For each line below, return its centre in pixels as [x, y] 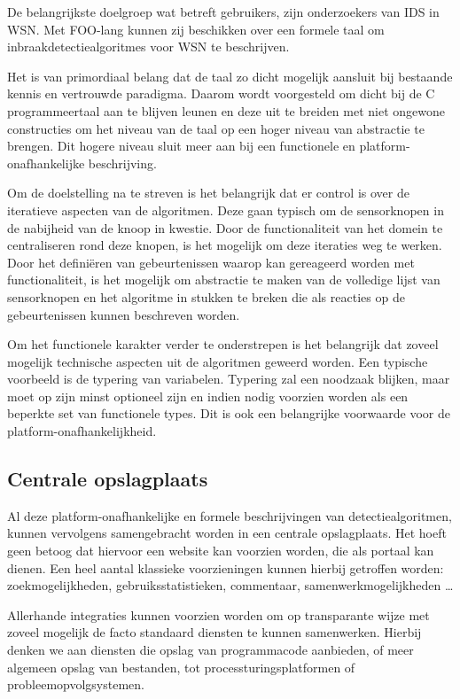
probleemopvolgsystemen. [76, 684]
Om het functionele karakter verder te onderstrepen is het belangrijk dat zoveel [223, 344]
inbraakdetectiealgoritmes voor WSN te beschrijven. [148, 47]
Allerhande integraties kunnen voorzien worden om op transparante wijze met [218, 614]
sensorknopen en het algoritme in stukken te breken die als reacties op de [206, 296]
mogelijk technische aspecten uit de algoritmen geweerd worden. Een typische [218, 361]
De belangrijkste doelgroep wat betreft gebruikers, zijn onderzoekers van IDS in [223, 12]
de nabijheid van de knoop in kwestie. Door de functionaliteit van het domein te [225, 227]
